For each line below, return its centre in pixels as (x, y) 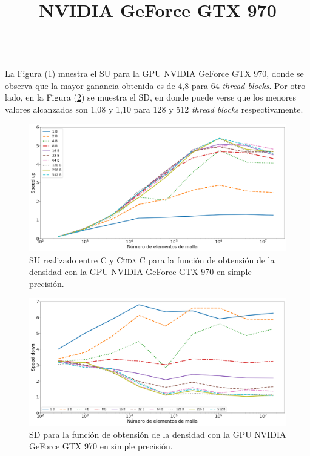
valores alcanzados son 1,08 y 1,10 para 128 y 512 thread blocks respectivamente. (154, 109)
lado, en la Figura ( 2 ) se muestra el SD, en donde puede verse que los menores (151, 97)
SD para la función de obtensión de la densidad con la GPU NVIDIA (158, 434)
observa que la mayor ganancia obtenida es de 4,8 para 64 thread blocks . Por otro (155, 85)
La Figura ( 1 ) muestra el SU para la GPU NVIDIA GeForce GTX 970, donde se (154, 73)
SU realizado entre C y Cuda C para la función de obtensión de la (152, 259)
